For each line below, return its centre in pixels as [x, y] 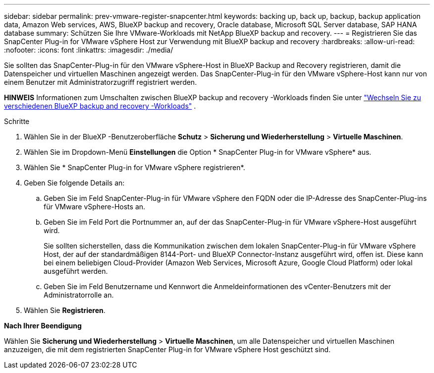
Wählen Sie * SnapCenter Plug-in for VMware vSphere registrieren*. [135, 167]
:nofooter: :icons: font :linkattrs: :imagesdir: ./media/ [89, 50]
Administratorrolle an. [79, 295]
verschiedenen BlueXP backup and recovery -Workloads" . [100, 106]
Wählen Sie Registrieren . [65, 310]
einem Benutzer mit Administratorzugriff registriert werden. [101, 82]
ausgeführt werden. [76, 271]
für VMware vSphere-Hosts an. [95, 207]
